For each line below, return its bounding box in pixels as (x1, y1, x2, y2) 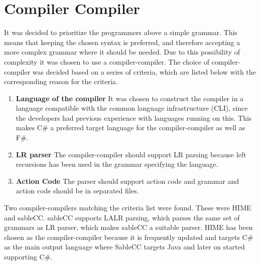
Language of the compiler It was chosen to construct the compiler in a (16, 93, 244, 103)
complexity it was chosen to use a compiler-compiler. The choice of (4, 56, 209, 67)
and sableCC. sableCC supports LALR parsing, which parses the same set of (4, 212, 240, 222)
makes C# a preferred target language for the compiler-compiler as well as (16, 122, 245, 133)
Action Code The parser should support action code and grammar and (16, 175, 239, 186)
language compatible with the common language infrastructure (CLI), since (16, 103, 248, 113)
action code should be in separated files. (16, 185, 139, 196)
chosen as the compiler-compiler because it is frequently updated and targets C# (4, 231, 253, 242)
